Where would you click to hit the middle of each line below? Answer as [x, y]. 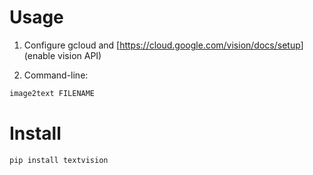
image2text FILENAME [52, 93]
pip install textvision [59, 160]
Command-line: [56, 75]
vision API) [79, 55]
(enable [39, 55]
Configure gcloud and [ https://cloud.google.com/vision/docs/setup [162, 45]
